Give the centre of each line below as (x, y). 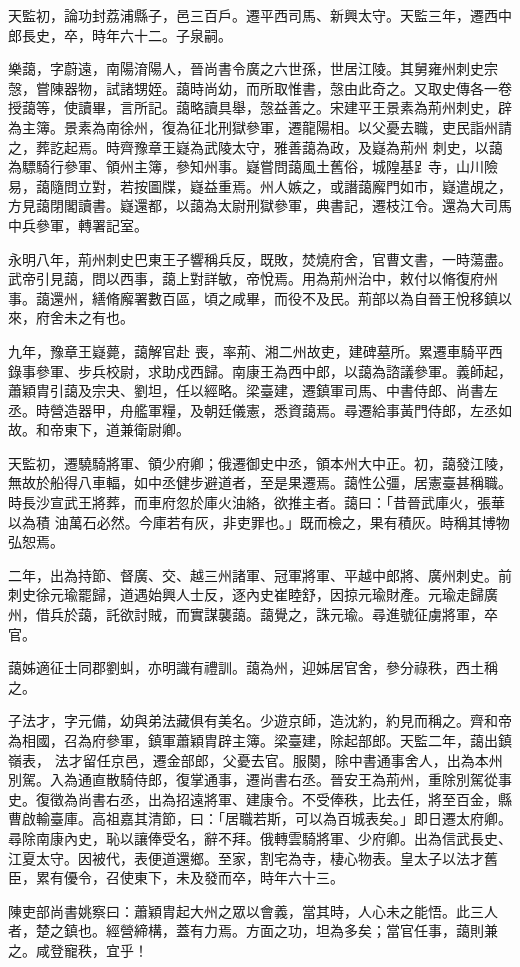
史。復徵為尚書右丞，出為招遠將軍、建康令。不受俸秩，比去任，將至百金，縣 (260, 798)
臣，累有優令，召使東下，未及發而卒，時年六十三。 (176, 877)
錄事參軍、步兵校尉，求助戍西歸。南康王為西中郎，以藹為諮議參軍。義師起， (260, 370)
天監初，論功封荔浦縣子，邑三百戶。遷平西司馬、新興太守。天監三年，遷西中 (260, 15)
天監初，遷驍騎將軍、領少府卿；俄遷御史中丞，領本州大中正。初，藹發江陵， (260, 462)
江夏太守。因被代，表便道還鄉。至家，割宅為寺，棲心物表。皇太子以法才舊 (253, 857)
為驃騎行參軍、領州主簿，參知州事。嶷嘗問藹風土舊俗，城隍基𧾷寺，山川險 (253, 166)
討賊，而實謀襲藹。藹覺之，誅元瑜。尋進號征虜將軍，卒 (315, 614)
